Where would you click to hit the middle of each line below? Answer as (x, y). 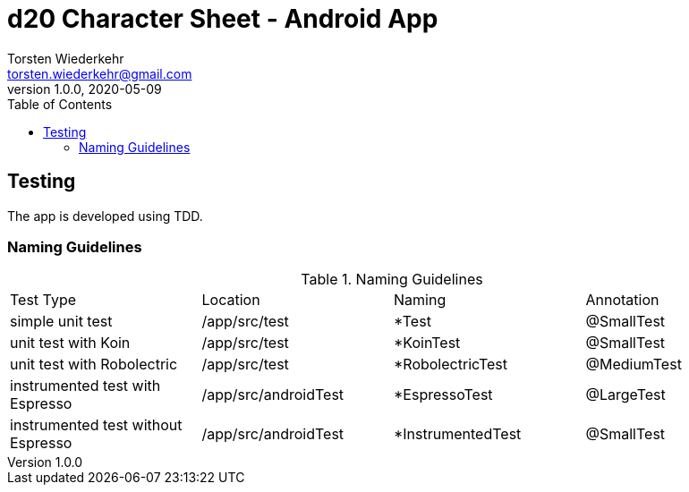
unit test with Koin (70, 343)
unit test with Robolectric (94, 365)
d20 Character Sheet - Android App (223, 19)
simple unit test (61, 322)
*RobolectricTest (451, 365)
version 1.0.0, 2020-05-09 (85, 89)
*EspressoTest (443, 395)
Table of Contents (60, 104)
